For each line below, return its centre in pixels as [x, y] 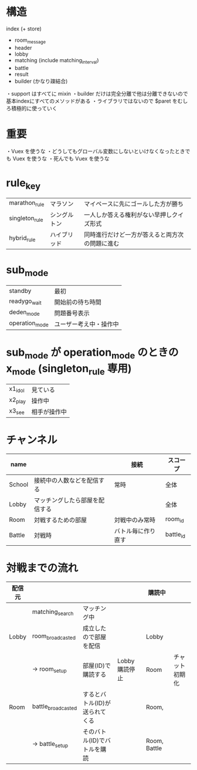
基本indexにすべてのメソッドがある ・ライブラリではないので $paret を [92, 101]
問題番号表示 [72, 313]
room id [174, 519]
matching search [53, 612]
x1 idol [17, 389]
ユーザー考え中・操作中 [86, 324]
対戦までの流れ [42, 568]
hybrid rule [22, 239]
